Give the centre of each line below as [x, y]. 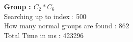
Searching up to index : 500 [45, 16]
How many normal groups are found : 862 [66, 26]
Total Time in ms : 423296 [44, 35]
